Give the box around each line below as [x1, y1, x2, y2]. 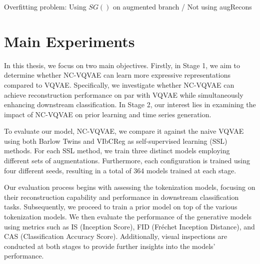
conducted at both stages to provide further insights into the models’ [4, 240, 215, 251]
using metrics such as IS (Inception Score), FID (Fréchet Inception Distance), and [4, 221, 255, 231]
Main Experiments [4, 31, 135, 51]
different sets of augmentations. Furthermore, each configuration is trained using [4, 155, 250, 166]
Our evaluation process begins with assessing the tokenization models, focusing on [4, 182, 255, 192]
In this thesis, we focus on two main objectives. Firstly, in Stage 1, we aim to [4, 60, 240, 70]
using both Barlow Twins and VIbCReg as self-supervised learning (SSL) [4, 135, 227, 146]
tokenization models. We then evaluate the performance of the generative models [4, 211, 251, 222]
